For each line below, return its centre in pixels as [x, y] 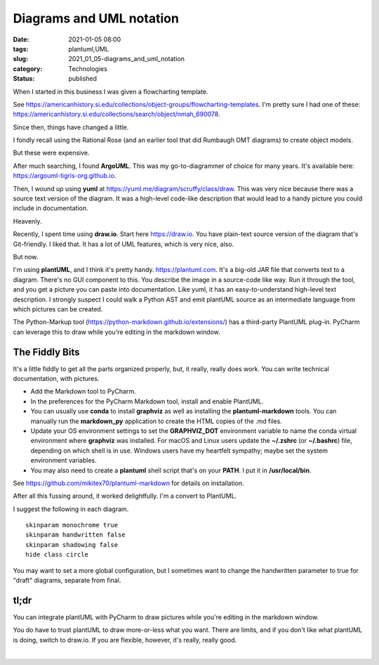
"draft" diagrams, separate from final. [67, 581]
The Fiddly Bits [46, 352]
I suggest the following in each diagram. [71, 509]
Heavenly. [27, 221]
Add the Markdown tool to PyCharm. [83, 392]
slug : [20, 59]
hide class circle [57, 555]
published [83, 79]
